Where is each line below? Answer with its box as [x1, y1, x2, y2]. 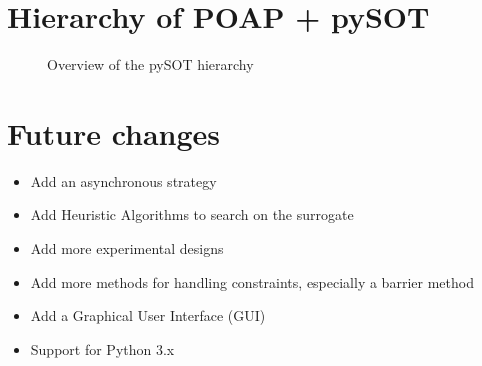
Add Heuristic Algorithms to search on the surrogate [30, 204, 354, 225]
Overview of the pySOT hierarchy [47, 54, 254, 75]
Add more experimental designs [30, 238, 224, 259]
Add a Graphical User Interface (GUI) [30, 305, 266, 326]
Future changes [7, 112, 221, 153]
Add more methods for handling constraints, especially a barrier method [30, 271, 474, 292]
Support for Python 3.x [30, 338, 175, 359]
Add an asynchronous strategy [30, 170, 217, 191]
